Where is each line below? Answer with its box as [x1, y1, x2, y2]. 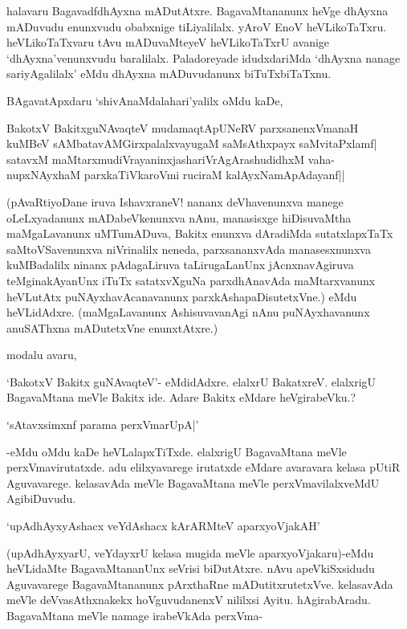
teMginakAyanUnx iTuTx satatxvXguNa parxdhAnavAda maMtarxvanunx [6, 272, 376, 288]
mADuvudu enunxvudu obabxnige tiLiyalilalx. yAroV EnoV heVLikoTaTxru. [6, 18, 387, 35]
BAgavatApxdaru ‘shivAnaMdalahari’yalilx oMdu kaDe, [6, 92, 283, 108]
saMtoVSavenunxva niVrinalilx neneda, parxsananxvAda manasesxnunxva [6, 240, 371, 257]
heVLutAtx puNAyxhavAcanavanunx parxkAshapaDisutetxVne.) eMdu [6, 288, 357, 304]
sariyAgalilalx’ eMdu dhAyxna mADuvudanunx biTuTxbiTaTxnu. [6, 65, 332, 82]
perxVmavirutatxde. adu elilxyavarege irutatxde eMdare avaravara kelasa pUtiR [6, 459, 401, 476]
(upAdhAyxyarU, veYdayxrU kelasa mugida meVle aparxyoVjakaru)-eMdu [6, 544, 374, 561]
